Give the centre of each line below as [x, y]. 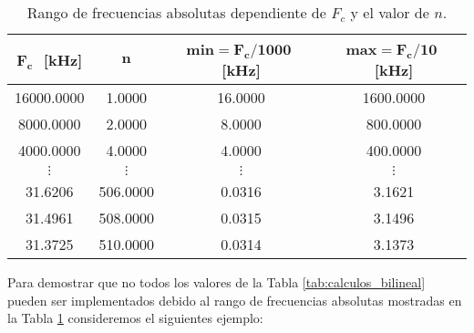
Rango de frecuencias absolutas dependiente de [176, 12]
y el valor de [390, 12]
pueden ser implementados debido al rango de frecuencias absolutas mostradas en [235, 300]
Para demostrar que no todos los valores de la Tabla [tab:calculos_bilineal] [216, 282]
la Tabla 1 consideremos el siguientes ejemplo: [135, 318]
